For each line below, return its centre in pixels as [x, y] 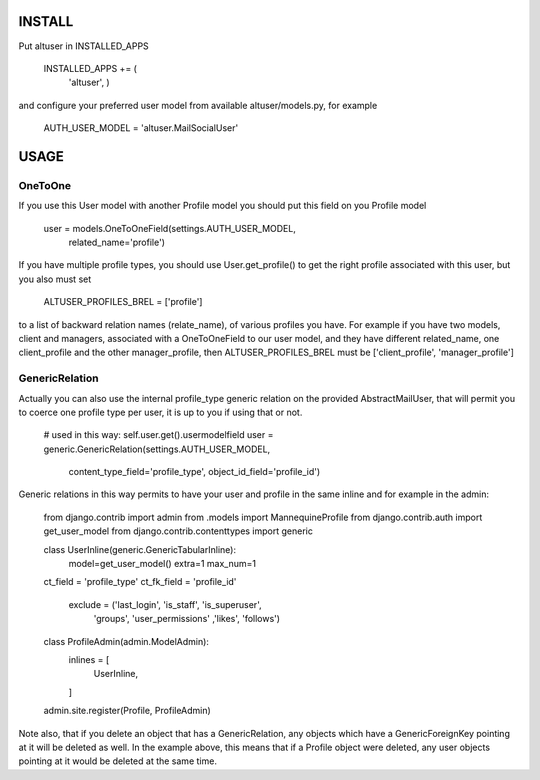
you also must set [55, 279]
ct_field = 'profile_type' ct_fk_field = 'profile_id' [140, 582]
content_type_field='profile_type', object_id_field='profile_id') [194, 472]
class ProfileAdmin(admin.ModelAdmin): [126, 641]
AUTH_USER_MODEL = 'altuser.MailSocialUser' [141, 128]
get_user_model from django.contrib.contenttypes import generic [178, 531]
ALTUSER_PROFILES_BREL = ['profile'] [123, 302]
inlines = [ [89, 659]
